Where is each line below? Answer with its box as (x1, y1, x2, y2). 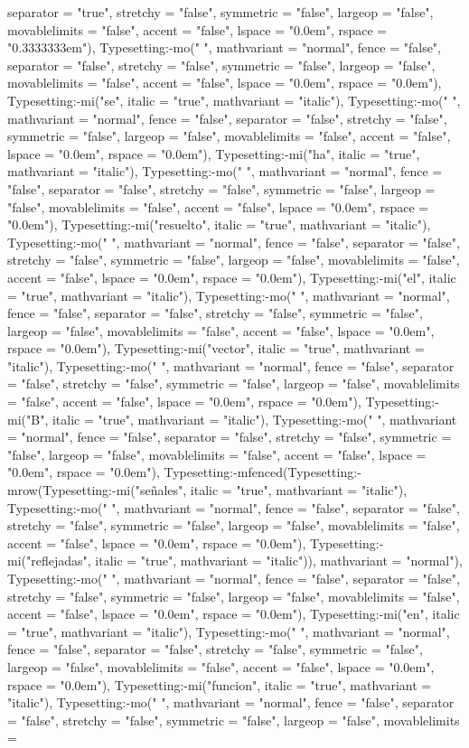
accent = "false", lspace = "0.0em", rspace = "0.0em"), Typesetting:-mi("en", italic (7, 604, 460, 623)
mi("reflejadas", (7, 551, 91, 570)
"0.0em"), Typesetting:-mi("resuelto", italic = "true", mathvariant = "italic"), (7, 215, 431, 234)
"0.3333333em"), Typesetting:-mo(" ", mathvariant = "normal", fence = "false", (7, 38, 441, 57)
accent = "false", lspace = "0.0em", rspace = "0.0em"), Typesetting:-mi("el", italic (7, 267, 456, 286)
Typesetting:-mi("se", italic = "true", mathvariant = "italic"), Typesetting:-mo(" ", (7, 90, 461, 109)
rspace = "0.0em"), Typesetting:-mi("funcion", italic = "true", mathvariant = (7, 675, 432, 694)
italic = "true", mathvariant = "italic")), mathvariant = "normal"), (95, 551, 463, 570)
